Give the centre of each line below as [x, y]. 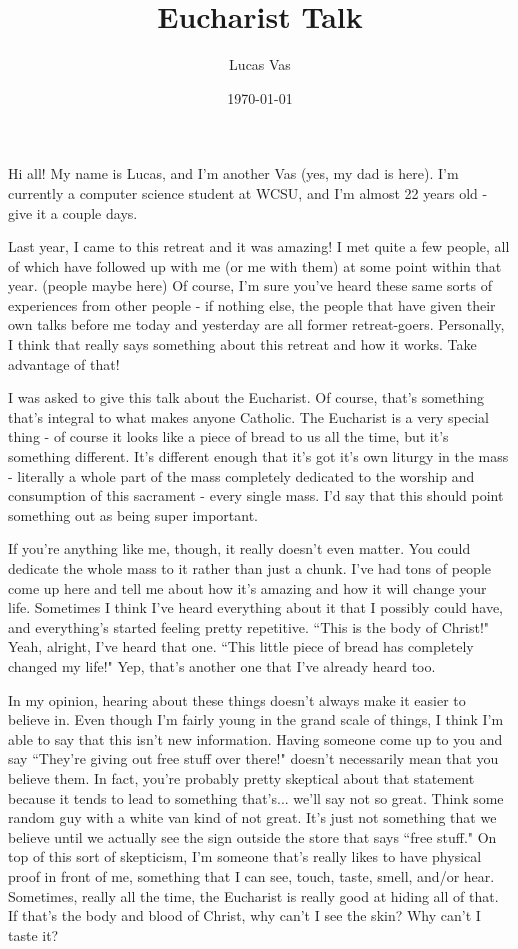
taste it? [33, 934]
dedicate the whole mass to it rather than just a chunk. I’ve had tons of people [249, 568]
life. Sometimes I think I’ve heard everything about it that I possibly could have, [255, 607]
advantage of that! [64, 363]
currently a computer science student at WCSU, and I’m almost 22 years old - [248, 192]
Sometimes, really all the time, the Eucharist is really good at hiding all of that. [253, 895]
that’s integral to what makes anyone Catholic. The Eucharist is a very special [248, 416]
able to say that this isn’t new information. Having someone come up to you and [255, 738]
